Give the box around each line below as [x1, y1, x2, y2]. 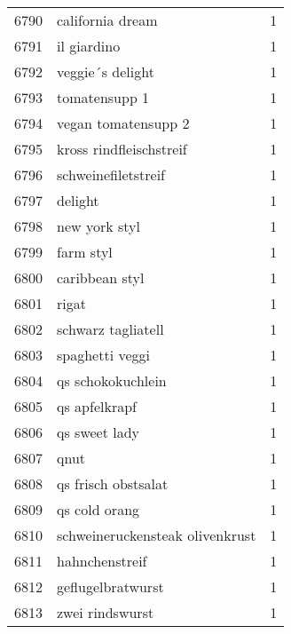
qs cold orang [57, 499, 140, 519]
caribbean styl [57, 267, 145, 288]
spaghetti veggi [57, 345, 150, 365]
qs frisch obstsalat [57, 473, 169, 494]
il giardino [57, 36, 121, 56]
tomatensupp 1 [57, 87, 150, 107]
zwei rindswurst [57, 602, 154, 622]
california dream [57, 10, 158, 30]
